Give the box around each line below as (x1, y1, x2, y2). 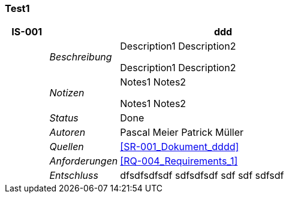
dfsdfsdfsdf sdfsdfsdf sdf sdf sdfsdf (120, 169, 284, 182)
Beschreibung (49, 51, 112, 63)
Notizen (49, 87, 85, 99)
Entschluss (49, 169, 98, 182)
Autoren (49, 126, 86, 139)
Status (49, 112, 79, 124)
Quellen (49, 141, 84, 153)
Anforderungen (49, 155, 118, 167)
